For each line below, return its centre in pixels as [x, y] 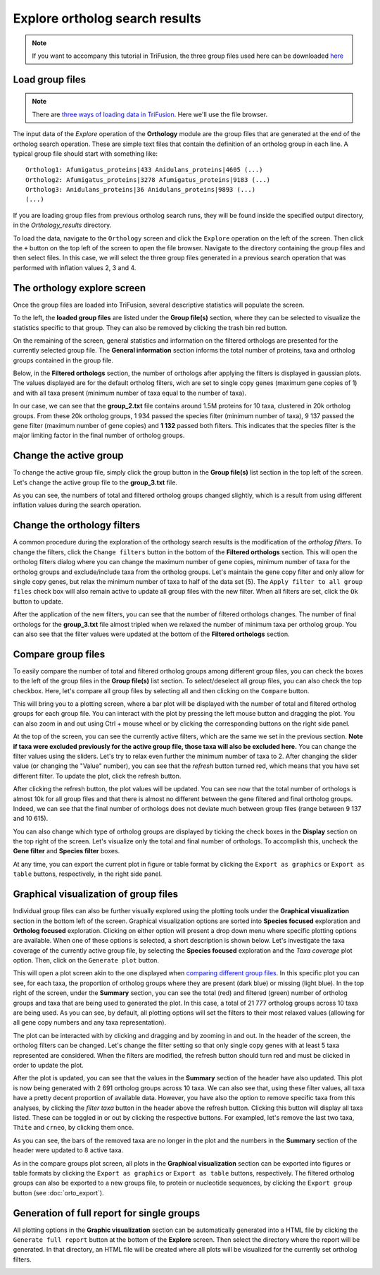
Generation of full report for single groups [107, 1213]
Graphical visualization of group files [96, 895]
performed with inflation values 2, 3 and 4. [75, 267]
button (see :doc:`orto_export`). [59, 1192]
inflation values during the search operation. [77, 505]
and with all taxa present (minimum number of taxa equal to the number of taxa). [129, 393]
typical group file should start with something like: [85, 153]
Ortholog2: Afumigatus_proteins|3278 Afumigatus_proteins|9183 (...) [148, 179]
